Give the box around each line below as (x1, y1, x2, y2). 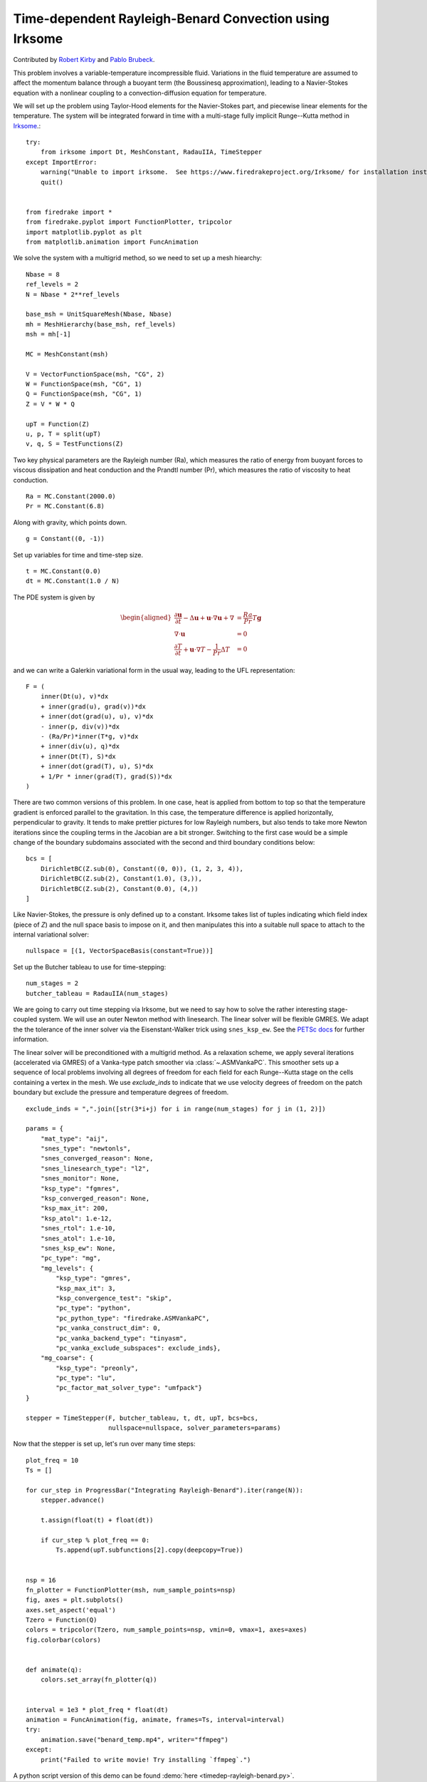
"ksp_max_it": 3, (56, 1284, 117, 1292)
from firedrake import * (26, 207, 112, 216)
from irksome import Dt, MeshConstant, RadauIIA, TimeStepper (40, 148, 263, 156)
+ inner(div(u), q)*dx (40, 742, 120, 751)
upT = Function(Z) (26, 420, 90, 428)
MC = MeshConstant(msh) (26, 350, 109, 358)
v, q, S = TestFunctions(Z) (26, 440, 124, 448)
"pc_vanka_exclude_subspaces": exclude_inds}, (56, 1344, 221, 1352)
